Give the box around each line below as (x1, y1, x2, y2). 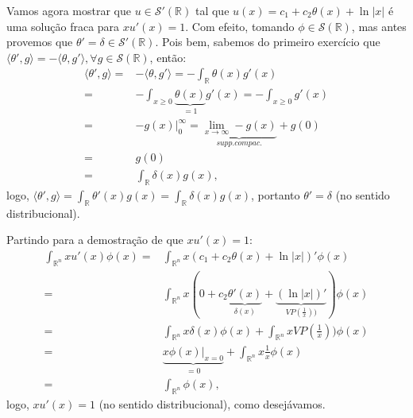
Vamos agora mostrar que (6, 2, 131, 18)
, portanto (251, 186, 300, 203)
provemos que (6, 33, 73, 50)
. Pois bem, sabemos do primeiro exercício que (155, 33, 380, 50)
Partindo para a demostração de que (6, 231, 183, 248)
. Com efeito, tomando (185, 17, 295, 34)
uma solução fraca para (6, 17, 120, 34)
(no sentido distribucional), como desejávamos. (98, 395, 326, 412)
